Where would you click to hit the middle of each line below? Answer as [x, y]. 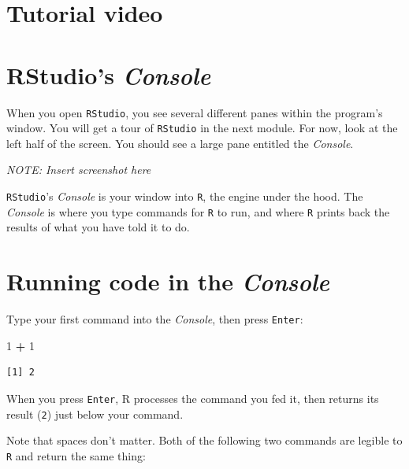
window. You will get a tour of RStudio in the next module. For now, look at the [202, 128]
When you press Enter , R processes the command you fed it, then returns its [193, 398]
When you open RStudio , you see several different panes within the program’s [195, 112]
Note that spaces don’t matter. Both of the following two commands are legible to [204, 440]
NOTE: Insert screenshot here [79, 170]
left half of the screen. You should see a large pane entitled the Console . [180, 143]
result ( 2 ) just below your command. [95, 414]
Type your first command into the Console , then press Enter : [155, 319]
